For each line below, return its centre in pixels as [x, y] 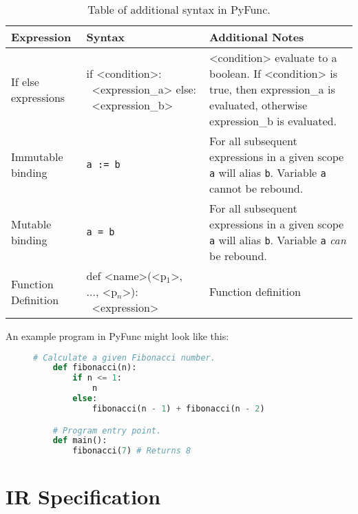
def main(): [80, 441]
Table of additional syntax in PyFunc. [179, 9]
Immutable [37, 157]
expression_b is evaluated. [273, 121]
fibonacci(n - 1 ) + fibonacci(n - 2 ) [178, 408]
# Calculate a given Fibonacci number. [124, 357]
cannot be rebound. [256, 188]
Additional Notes [257, 37]
